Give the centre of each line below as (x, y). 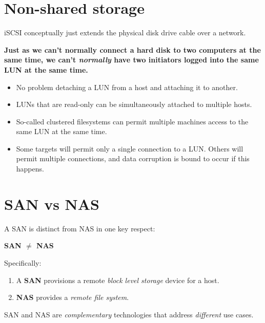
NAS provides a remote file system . (73, 297)
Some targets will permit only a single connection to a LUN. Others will (130, 148)
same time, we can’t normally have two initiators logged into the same (131, 60)
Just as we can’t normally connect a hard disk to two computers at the (132, 49)
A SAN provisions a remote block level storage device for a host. (118, 280)
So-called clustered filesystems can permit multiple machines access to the (132, 121)
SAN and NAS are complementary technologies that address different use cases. (129, 314)
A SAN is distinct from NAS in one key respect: (80, 228)
